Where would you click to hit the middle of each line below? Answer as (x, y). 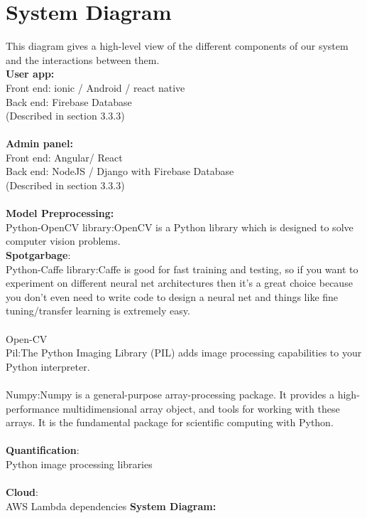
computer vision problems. (63, 241)
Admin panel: (39, 143)
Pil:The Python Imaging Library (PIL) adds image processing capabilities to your (184, 353)
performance (33, 408)
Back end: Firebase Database (69, 101)
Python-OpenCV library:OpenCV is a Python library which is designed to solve (180, 227)
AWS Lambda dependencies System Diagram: (111, 506)
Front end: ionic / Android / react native (95, 87)
